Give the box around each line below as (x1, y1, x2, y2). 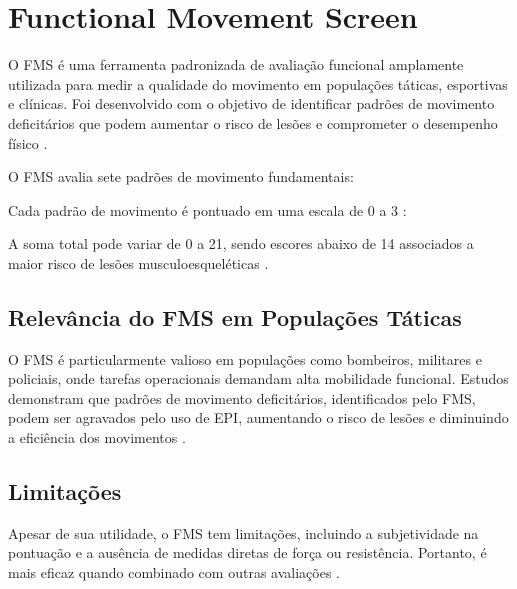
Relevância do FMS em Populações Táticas (8, 301, 462, 332)
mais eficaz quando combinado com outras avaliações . (8, 562, 340, 583)
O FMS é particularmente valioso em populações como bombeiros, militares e (8, 348, 482, 369)
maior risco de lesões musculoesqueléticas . (8, 252, 269, 273)
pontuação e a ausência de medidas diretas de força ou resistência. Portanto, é (8, 542, 487, 563)
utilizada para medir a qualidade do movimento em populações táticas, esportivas (8, 73, 508, 94)
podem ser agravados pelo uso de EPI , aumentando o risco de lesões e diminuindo (8, 407, 509, 428)
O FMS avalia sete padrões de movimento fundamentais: (8, 166, 354, 187)
